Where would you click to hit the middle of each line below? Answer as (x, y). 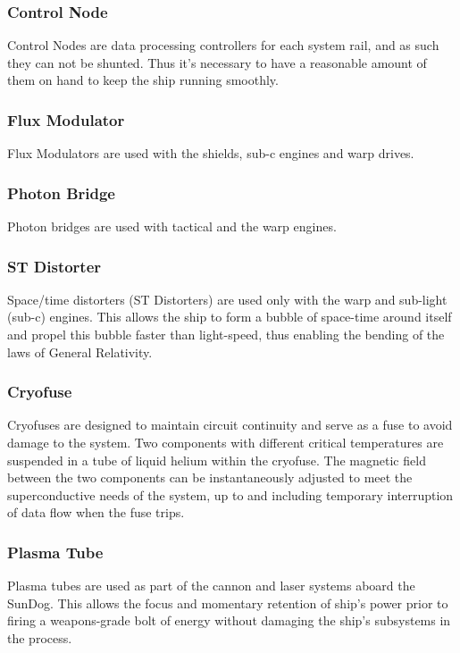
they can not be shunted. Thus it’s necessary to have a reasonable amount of (217, 62)
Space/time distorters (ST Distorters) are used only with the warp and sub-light (227, 299)
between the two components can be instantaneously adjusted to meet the (210, 477)
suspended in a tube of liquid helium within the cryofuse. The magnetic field (217, 460)
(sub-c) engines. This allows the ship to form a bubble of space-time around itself (230, 317)
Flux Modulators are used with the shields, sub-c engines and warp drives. (211, 153)
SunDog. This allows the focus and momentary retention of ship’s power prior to (228, 603)
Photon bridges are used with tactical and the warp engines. (172, 226)
